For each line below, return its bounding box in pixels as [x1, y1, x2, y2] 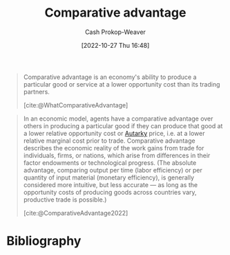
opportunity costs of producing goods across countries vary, [23, 188, 198, 196]
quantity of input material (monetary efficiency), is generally [23, 173, 195, 182]
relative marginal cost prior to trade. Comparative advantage [23, 137, 195, 145]
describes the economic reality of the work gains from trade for [23, 143, 204, 152]
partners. [23, 87, 50, 96]
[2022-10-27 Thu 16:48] [81, 41, 150, 49]
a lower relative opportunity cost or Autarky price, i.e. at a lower [23, 129, 205, 137]
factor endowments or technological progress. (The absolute [23, 158, 197, 167]
